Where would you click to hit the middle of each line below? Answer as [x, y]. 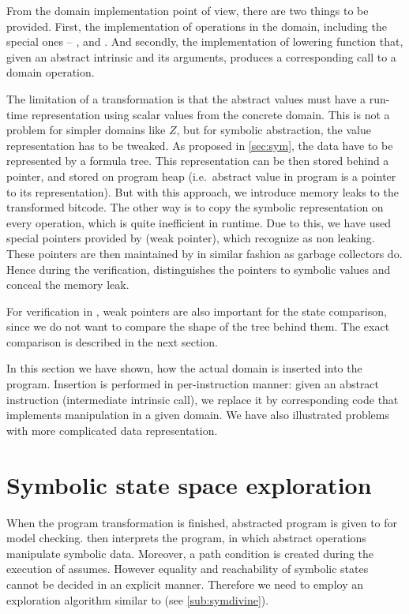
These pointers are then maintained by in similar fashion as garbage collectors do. [204, 253]
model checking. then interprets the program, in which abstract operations [186, 538]
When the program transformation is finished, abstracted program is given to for [202, 522]
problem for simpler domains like [86, 130]
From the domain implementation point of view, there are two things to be [188, 10]
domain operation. [51, 72]
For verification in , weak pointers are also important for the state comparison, [197, 311]
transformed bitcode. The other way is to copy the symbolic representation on [195, 207]
